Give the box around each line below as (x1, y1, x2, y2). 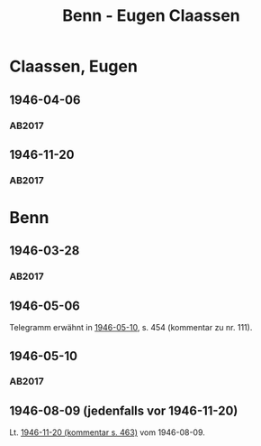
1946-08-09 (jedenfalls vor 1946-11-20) (9, 403, 238, 418)
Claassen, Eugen (9, 56, 138, 77)
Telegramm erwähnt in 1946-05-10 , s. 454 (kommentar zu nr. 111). (9, 322, 253, 333)
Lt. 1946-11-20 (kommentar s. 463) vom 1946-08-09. (9, 427, 205, 438)
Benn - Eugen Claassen (62, 5, 240, 26)
